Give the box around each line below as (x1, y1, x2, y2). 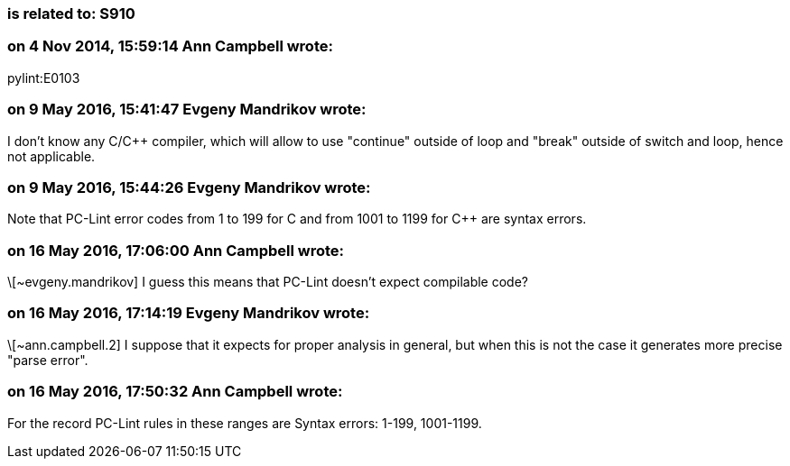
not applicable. (7, 148, 96, 164)
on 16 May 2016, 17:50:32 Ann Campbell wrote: (7, 382, 343, 401)
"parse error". (7, 352, 88, 368)
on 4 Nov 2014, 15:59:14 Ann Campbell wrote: (7, 37, 333, 56)
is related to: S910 (7, 5, 135, 23)
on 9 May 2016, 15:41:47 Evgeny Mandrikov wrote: (7, 100, 367, 119)
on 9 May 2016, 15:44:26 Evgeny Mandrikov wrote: (7, 178, 371, 196)
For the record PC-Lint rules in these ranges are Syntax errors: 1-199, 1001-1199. (7, 415, 482, 431)
